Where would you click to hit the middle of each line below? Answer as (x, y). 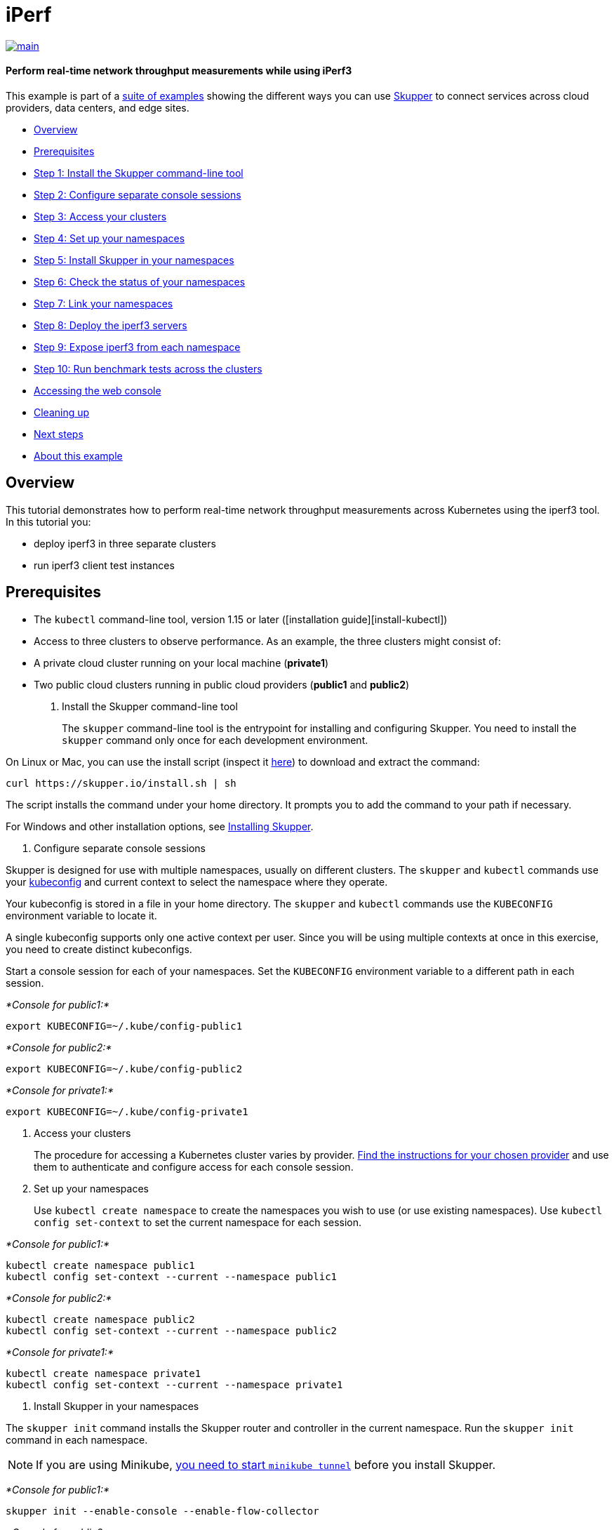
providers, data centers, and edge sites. (98, 107)
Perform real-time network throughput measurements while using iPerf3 (179, 71)
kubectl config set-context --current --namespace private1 (174, 1384)
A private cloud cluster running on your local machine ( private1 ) (181, 663)
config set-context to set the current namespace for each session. (198, 1222)
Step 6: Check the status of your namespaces (140, 281)
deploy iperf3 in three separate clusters (125, 543)
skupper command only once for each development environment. (215, 740)
